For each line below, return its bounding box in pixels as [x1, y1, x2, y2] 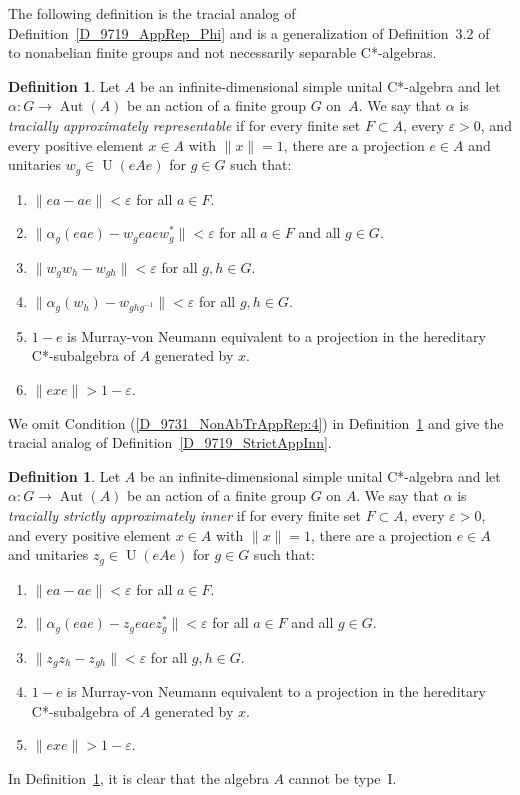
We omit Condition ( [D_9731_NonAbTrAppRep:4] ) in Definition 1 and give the [8, 412, 504, 433]
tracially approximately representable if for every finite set [8, 114, 361, 135]
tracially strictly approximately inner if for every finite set [8, 505, 361, 526]
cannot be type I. [288, 767, 397, 788]
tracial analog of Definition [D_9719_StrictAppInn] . [8, 432, 332, 453]
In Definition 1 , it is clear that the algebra [8, 767, 269, 788]
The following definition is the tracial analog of [8, 3, 296, 23]
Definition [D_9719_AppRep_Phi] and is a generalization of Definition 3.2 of [8, 22, 490, 43]
